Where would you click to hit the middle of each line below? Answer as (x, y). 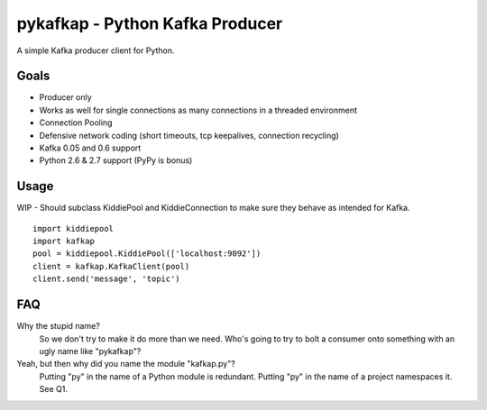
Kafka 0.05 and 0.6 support (90, 148)
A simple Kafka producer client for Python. (96, 50)
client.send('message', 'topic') (106, 279)
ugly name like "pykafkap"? (90, 351)
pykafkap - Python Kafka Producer (150, 23)
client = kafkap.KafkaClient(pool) (111, 266)
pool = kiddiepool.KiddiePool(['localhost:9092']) (147, 254)
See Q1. (53, 389)
